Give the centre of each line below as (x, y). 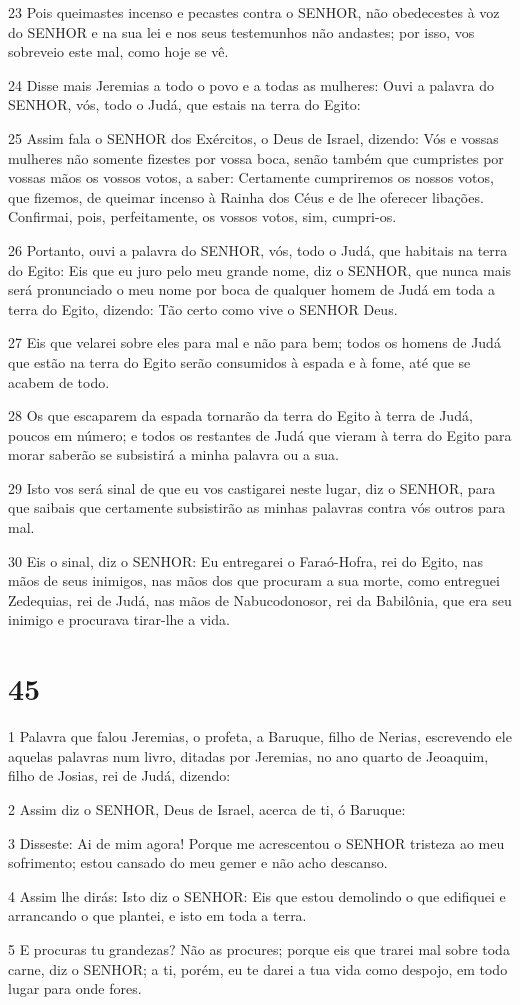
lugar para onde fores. (75, 988)
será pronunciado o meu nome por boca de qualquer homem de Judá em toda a (251, 289)
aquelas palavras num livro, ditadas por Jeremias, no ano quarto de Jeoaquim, (248, 755)
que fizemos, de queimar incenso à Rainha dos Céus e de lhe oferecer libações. (246, 196)
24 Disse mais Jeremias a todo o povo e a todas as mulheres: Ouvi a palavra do (251, 84)
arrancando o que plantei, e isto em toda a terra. (157, 915)
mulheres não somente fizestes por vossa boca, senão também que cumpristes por (256, 157)
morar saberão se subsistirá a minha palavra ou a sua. (173, 454)
